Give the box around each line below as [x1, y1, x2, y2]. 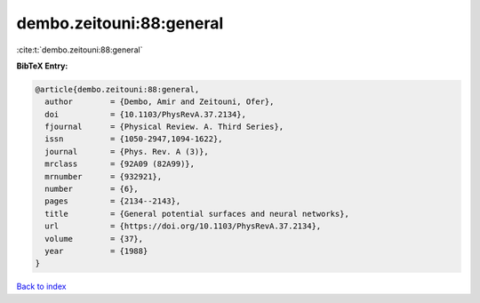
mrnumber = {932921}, [44, 171, 163, 181]
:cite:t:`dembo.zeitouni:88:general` [16, 44, 143, 55]
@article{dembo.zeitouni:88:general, [35, 84, 200, 94]
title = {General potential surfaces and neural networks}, [44, 209, 350, 219]
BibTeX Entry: [16, 60, 68, 71]
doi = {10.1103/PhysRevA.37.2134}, [44, 109, 246, 119]
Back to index [16, 281, 67, 292]
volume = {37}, [44, 234, 144, 243]
